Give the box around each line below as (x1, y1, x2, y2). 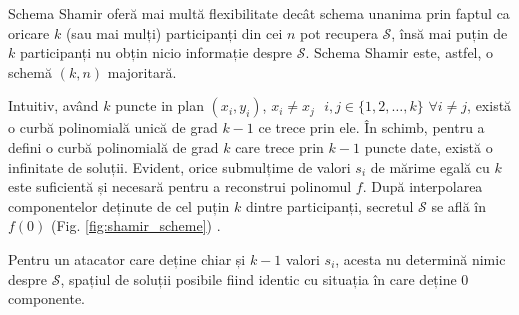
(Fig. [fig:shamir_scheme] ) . (51, 215, 221, 236)
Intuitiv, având (8, 95, 99, 116)
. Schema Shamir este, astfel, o (305, 42, 494, 63)
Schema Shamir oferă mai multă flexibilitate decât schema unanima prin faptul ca (8, 3, 510, 23)
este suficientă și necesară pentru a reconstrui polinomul (8, 176, 352, 197)
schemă (8, 61, 53, 82)
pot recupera (300, 22, 378, 43)
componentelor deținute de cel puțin (8, 195, 230, 216)
